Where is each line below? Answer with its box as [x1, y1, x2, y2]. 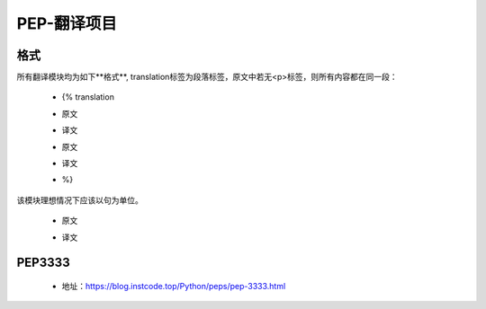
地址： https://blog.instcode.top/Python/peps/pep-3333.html [61, 280, 286, 291]
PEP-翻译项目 [16, 13, 117, 33]
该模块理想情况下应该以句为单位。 [16, 194, 143, 206]
